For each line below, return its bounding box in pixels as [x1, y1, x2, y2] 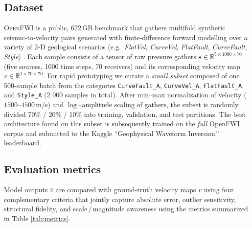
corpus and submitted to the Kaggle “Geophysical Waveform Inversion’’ [4, 128, 219, 138]
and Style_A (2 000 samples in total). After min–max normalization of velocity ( [4, 90, 247, 100]
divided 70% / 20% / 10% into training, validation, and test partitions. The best [4, 109, 246, 119]
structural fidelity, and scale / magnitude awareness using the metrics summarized [4, 204, 248, 214]
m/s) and [36, 99, 64, 110]
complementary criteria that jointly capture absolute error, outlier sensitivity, [4, 194, 236, 204]
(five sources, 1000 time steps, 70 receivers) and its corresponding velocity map [4, 61, 240, 71]
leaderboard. [4, 137, 41, 148]
